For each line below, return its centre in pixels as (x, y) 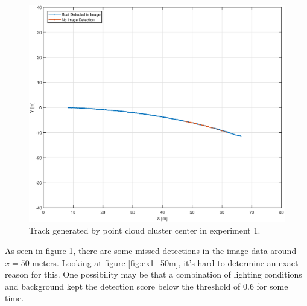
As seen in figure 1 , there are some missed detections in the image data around (151, 250)
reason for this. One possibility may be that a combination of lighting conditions (153, 274)
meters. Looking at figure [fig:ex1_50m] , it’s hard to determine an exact (165, 262)
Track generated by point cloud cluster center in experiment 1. (145, 230)
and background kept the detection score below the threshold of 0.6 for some (147, 286)
